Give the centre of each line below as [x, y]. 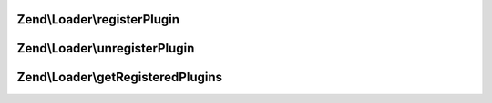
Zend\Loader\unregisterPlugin [106, 48]
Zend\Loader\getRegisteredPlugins [120, 77]
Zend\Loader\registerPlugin [98, 19]
